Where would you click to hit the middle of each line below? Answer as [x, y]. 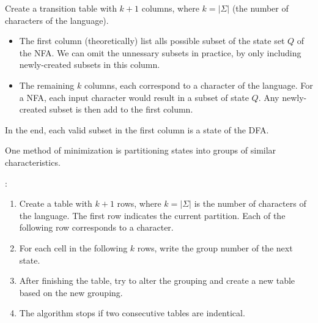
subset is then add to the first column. [121, 109]
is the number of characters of [250, 203]
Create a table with [56, 203]
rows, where [139, 203]
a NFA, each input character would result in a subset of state [134, 97]
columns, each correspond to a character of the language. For [198, 85]
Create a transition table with [61, 8]
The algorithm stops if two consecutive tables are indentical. [132, 313]
